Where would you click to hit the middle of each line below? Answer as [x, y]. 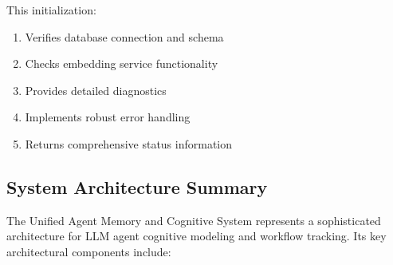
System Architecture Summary [137, 186]
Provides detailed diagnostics [96, 90]
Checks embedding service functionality [122, 63]
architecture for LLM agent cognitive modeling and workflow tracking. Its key [196, 236]
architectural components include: [89, 251]
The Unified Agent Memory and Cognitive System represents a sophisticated [194, 220]
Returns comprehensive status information [129, 143]
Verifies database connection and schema [124, 36]
